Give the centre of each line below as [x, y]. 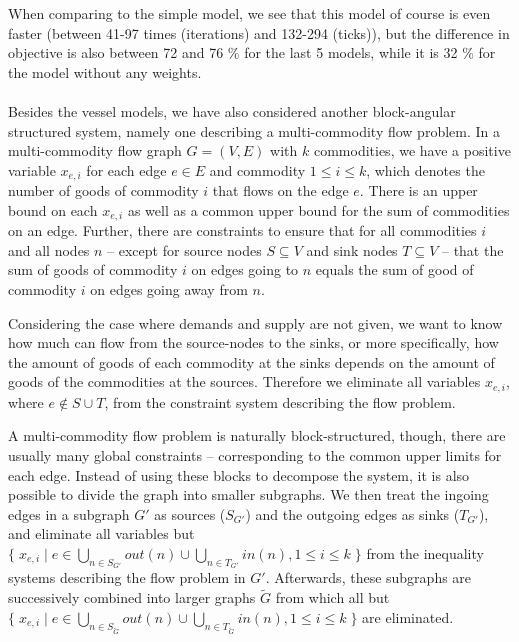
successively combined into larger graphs [132, 597]
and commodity [257, 169]
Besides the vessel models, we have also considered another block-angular [232, 110]
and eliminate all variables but [101, 533]
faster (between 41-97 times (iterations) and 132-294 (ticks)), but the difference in [259, 32]
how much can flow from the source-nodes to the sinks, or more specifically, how [253, 342]
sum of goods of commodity [93, 269]
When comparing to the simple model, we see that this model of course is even [249, 13]
